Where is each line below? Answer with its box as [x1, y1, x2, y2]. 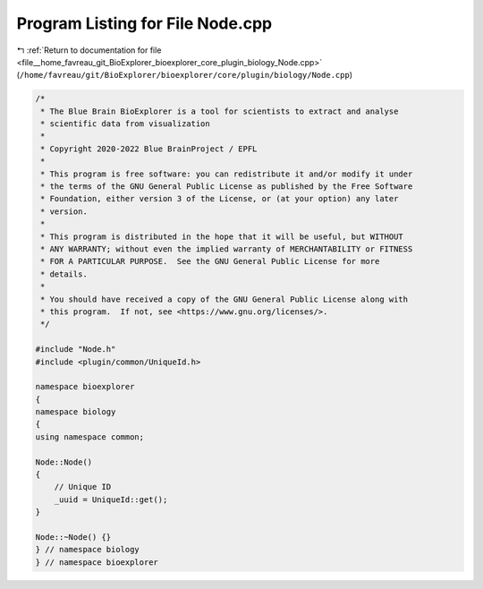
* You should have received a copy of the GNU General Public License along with [40, 294, 409, 304]
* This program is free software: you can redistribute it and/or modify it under [40, 168, 413, 179]
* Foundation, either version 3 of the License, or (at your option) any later [40, 193, 399, 204]
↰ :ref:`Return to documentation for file [16, 45, 162, 55]
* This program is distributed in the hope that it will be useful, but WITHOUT [40, 231, 404, 242]
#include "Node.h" [35, 345, 116, 354]
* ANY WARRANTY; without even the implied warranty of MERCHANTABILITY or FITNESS [40, 244, 413, 254]
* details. [40, 269, 89, 279]
